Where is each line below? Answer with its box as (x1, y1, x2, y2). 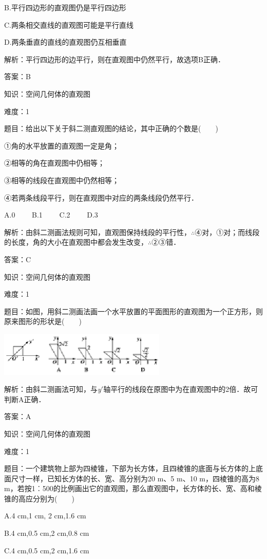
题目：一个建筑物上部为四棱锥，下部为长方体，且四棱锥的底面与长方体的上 (4, 463, 256, 474)
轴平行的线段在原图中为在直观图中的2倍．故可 (103, 384, 258, 394)
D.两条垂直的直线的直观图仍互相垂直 (4, 37, 127, 47)
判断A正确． (4, 393, 46, 404)
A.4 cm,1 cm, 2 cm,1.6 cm (4, 510, 86, 521)
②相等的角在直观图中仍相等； (4, 157, 105, 168)
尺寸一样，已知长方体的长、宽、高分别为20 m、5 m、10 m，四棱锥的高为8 (11, 473, 259, 483)
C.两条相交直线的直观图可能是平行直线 (4, 19, 133, 30)
